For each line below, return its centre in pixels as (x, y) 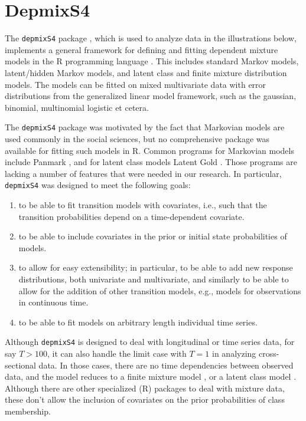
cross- (269, 353)
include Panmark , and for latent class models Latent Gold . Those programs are (151, 162)
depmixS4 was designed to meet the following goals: (98, 185)
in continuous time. (53, 302)
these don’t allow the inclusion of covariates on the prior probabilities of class (145, 399)
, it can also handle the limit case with (117, 353)
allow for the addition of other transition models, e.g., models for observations (160, 290)
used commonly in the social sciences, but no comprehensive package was (137, 139)
